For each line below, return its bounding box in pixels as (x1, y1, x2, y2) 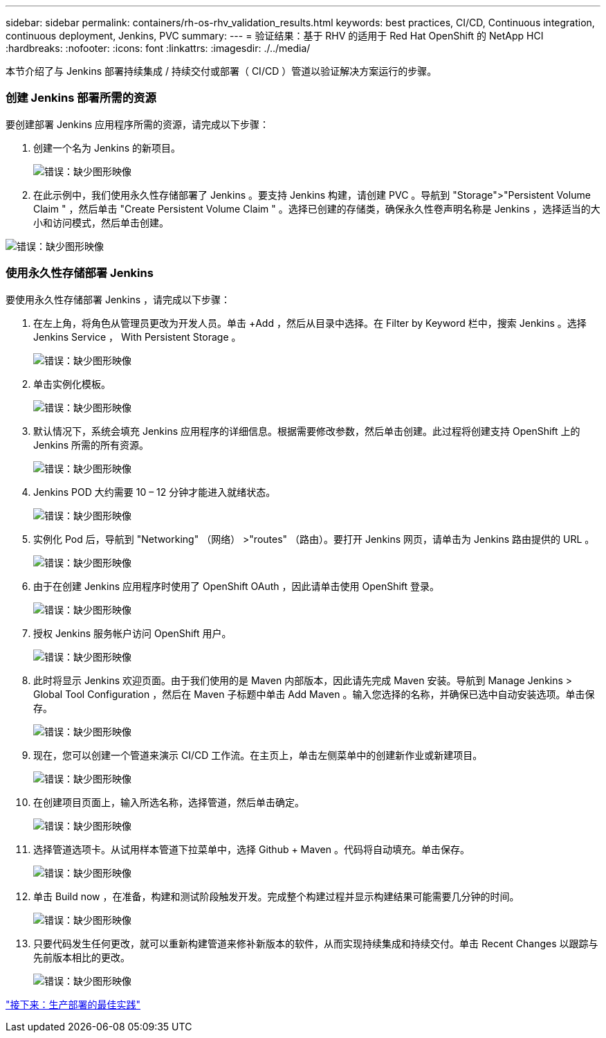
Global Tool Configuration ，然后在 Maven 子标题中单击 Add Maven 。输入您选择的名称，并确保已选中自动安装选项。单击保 (33, 688, 595, 700)
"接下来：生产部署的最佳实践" (6, 998, 141, 1010)
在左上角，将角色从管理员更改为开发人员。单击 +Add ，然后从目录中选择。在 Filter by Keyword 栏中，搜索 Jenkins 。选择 (33, 316, 587, 329)
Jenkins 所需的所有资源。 (33, 438, 149, 451)
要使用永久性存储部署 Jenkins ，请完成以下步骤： (6, 293, 231, 305)
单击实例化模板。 (33, 377, 111, 390)
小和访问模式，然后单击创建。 (33, 216, 169, 229)
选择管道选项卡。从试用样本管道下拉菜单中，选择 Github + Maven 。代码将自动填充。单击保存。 (33, 843, 470, 855)
